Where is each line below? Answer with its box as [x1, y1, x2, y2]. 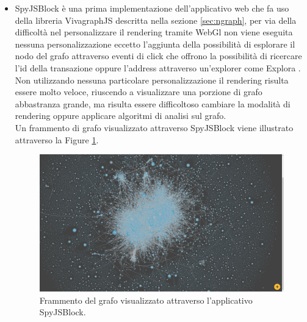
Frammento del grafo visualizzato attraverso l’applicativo [39, 293, 253, 306]
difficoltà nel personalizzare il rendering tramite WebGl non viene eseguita [15, 26, 293, 38]
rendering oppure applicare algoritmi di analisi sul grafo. [15, 109, 226, 122]
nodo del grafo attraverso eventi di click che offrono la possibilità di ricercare [15, 49, 302, 62]
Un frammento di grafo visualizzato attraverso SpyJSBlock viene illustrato [15, 121, 294, 134]
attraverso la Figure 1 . [15, 133, 99, 146]
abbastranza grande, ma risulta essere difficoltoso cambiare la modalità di [15, 97, 291, 110]
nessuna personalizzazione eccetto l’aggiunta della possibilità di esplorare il [15, 37, 295, 50]
